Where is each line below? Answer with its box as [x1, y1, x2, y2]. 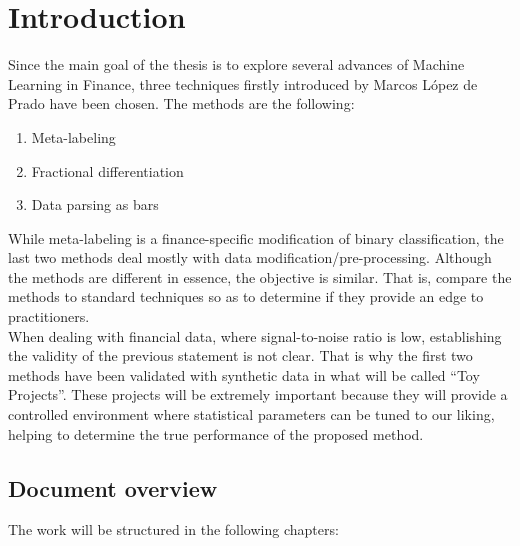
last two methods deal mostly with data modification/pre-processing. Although [8, 247, 492, 268]
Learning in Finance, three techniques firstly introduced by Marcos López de [8, 73, 478, 94]
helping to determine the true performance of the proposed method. [8, 423, 424, 444]
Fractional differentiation [31, 160, 184, 181]
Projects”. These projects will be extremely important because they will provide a [8, 384, 508, 405]
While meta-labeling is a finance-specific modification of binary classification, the [8, 227, 504, 248]
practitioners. [8, 306, 90, 327]
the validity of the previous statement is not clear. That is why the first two [8, 345, 473, 366]
